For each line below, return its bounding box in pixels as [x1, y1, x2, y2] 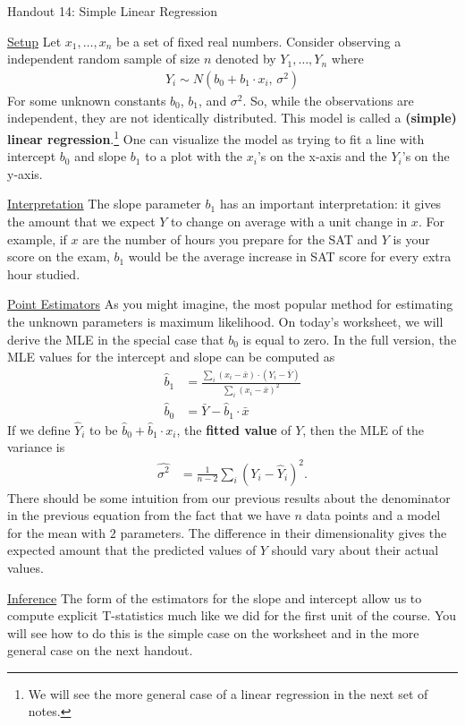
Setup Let [7, 31, 62, 50]
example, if [7, 229, 67, 248]
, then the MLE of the [302, 420, 424, 439]
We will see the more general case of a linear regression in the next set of [28, 684, 428, 703]
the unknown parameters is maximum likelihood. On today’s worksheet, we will [7, 312, 444, 330]
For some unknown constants [7, 90, 166, 109]
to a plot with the [145, 147, 243, 166]
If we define [7, 420, 71, 439]
